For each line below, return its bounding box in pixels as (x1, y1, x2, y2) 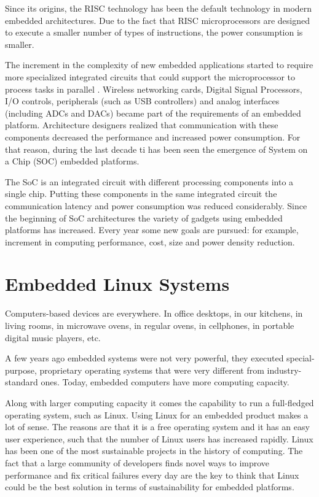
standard (5, 376, 38, 388)
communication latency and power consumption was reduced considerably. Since (5, 199, 307, 212)
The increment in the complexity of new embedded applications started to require (5, 58, 313, 71)
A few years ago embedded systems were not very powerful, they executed (5, 352, 284, 364)
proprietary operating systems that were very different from (39, 363, 264, 376)
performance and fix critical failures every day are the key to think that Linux (5, 468, 299, 481)
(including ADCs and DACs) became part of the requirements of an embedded (5, 106, 301, 119)
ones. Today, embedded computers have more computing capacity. (41, 376, 289, 388)
